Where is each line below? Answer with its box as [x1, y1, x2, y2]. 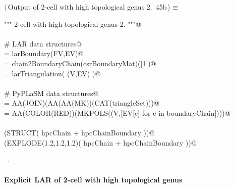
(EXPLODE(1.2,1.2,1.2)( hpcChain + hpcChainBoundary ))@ [4, 137, 197, 148]
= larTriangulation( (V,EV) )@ [4, 68, 101, 78]
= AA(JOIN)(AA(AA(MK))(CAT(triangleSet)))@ [4, 98, 159, 108]
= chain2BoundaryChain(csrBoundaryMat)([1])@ [4, 58, 156, 68]
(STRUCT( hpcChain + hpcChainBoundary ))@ [4, 127, 155, 138]
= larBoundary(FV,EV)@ [4, 48, 84, 59]
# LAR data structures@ [4, 38, 82, 49]
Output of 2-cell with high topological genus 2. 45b [8, 2, 167, 12]
